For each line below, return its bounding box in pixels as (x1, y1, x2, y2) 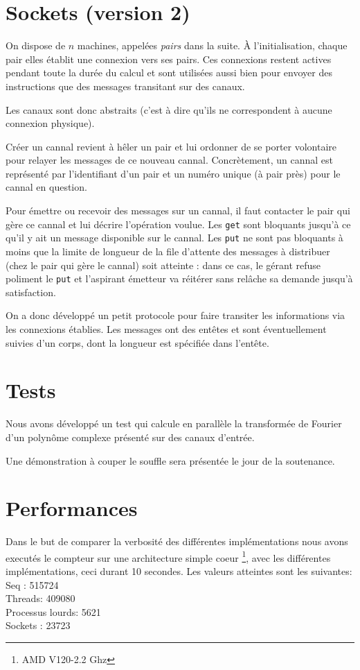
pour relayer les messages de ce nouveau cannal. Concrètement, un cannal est (6, 153, 333, 167)
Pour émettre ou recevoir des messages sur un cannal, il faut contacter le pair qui (6, 203, 350, 218)
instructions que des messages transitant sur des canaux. (6, 78, 245, 93)
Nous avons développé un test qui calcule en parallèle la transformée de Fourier (6, 416, 342, 431)
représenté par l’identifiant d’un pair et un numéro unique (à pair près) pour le (6, 166, 341, 180)
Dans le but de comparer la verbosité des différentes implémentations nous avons (6, 534, 348, 549)
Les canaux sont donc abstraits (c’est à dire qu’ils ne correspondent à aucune (6, 102, 332, 117)
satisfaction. (6, 284, 56, 299)
